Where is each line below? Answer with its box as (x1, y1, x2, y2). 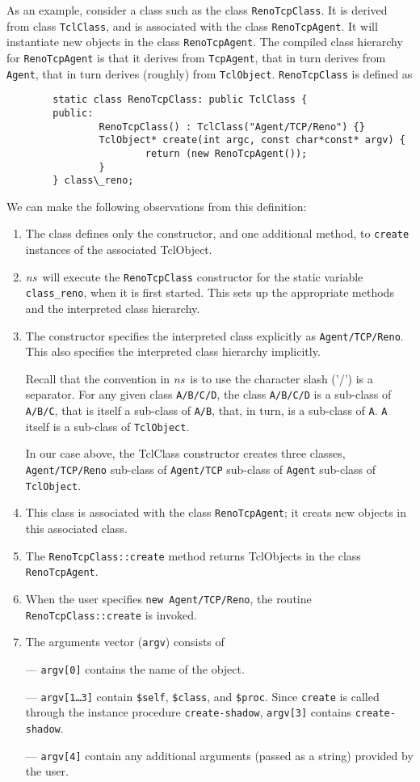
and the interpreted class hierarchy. (25, 300, 200, 317)
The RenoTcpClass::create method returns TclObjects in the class (25, 547, 361, 564)
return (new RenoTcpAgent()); (145, 147, 308, 159)
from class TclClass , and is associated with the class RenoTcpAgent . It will (6, 17, 378, 34)
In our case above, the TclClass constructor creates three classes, (25, 445, 346, 462)
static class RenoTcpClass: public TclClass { (52, 94, 308, 106)
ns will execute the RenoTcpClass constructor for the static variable (25, 268, 363, 285)
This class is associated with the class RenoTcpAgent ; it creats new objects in (25, 504, 407, 521)
